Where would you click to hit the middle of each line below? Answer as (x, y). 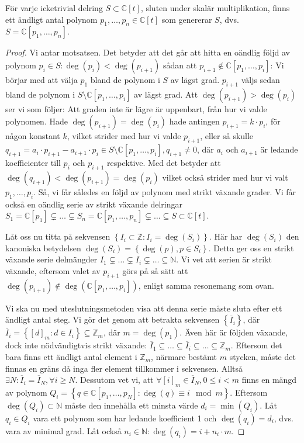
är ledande (279, 149)
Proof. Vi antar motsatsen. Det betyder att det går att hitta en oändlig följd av (148, 52)
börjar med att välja (42, 79)
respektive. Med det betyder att (164, 162)
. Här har (226, 236)
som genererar (187, 19)
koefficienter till (33, 162)
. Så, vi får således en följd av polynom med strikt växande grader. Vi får (165, 191)
